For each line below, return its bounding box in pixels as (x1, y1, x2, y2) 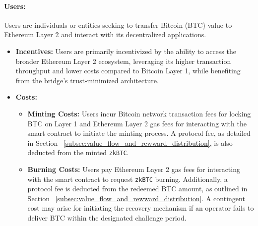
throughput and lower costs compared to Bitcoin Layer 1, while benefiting (15, 65, 241, 76)
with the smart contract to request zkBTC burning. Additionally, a (27, 173, 228, 184)
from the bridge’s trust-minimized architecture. (15, 75, 159, 85)
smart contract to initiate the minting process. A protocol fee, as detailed (27, 128, 251, 138)
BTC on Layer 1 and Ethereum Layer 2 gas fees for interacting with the (27, 118, 247, 128)
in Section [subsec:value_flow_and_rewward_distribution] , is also (27, 137, 233, 148)
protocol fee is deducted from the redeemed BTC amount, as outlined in (27, 183, 248, 194)
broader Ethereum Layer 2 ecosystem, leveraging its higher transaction (15, 56, 231, 66)
